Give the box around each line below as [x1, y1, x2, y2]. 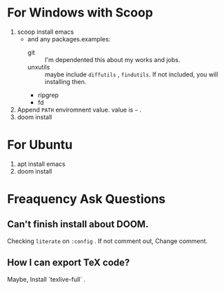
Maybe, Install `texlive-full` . [7, 275, 86, 283]
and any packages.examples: [27, 34, 111, 43]
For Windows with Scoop [7, 5, 154, 21]
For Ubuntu [7, 137, 73, 153]
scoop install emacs [17, 28, 74, 36]
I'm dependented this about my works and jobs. [44, 55, 181, 63]
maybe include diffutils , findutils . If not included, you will [44, 70, 218, 79]
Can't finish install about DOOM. [7, 218, 149, 230]
